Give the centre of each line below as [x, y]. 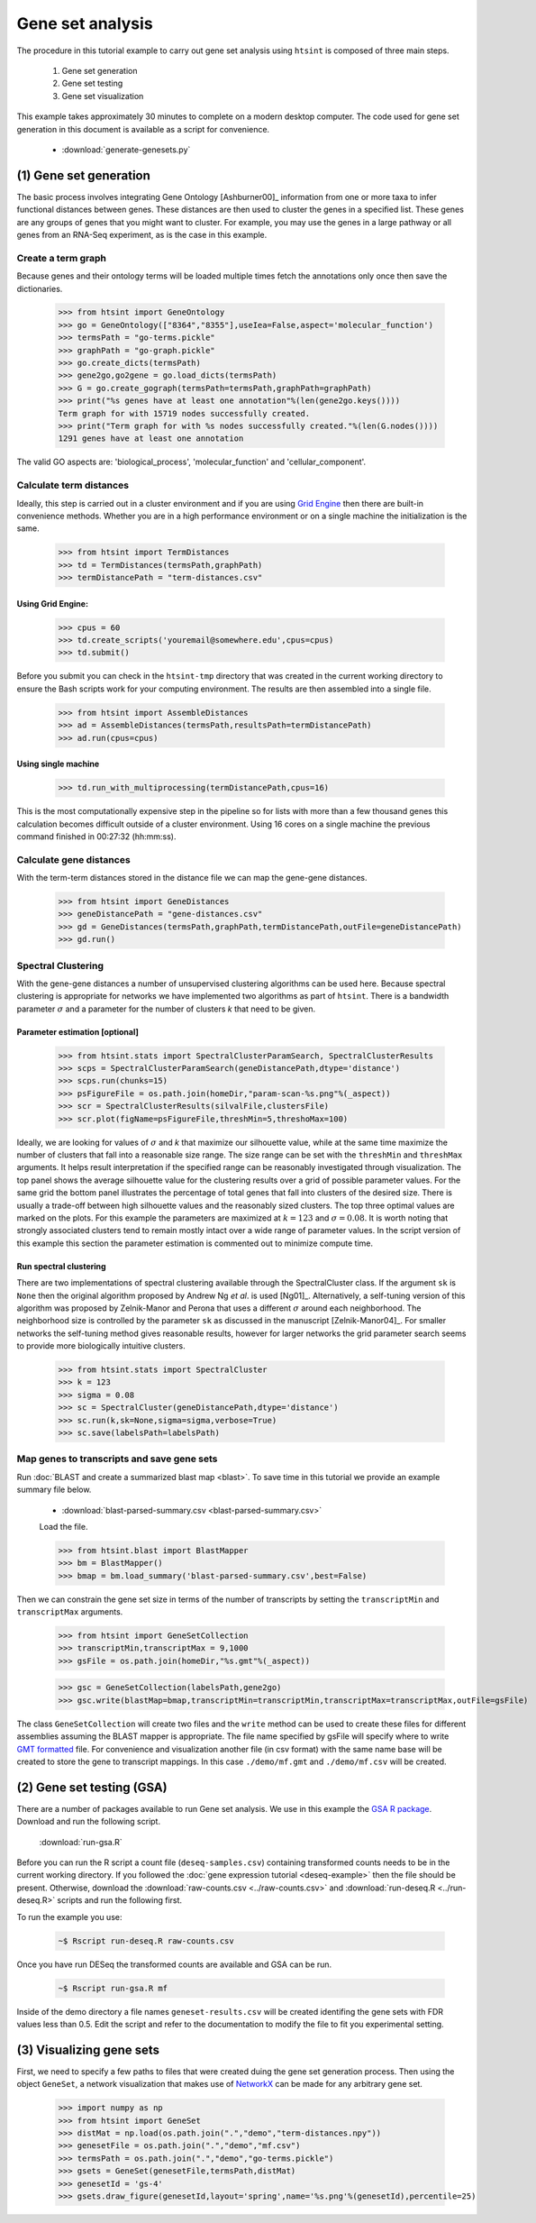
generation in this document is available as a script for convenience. [143, 129]
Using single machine [58, 764]
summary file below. [54, 1490]
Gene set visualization [103, 96]
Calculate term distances [73, 485]
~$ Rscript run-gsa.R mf [113, 1988]
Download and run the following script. [89, 1822]
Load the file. [64, 1526]
